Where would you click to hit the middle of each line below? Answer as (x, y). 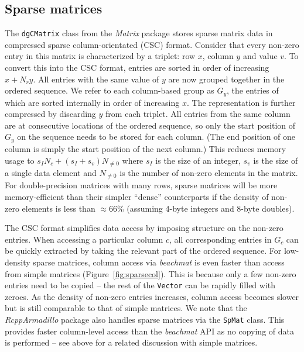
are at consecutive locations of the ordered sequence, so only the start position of (150, 125)
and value (260, 56)
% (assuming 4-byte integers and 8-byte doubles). (206, 208)
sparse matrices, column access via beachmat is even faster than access (159, 262)
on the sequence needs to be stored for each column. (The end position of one (156, 137)
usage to (20, 160)
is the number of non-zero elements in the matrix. (209, 172)
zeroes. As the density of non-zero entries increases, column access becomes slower (152, 296)
